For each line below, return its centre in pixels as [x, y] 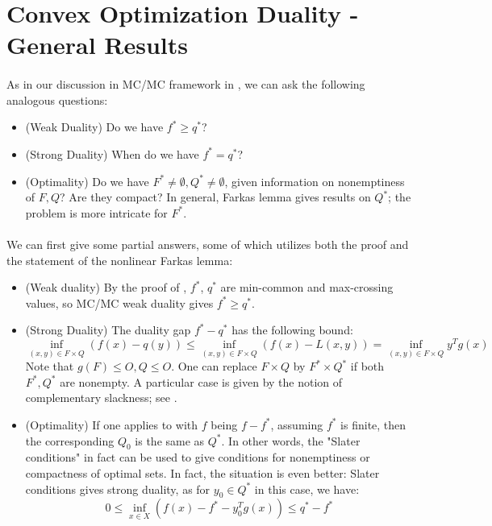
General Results [97, 45]
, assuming [297, 424]
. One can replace [214, 366]
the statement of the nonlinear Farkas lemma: [120, 260]
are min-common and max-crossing [307, 287]
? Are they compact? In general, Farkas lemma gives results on [215, 197]
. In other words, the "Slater [291, 440]
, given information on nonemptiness [315, 181]
